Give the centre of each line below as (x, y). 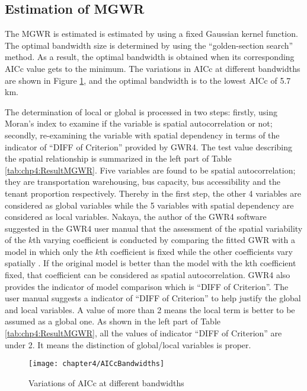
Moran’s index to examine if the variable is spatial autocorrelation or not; (139, 123)
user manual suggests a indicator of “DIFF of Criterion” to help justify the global (153, 298)
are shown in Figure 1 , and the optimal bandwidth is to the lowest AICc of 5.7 (148, 80)
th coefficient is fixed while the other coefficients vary (196, 251)
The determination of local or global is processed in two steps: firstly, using (141, 111)
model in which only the (49, 251)
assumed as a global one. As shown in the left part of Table (113, 321)
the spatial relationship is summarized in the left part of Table (118, 158)
